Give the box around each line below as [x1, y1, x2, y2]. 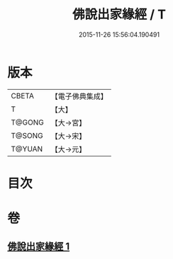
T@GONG [11, 117, 44, 127]
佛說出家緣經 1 [7, 241, 70, 253]
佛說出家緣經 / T [72, 6, 167, 23]
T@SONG [11, 130, 44, 140]
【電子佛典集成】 [50, 91, 108, 101]
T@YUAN [11, 144, 43, 154]
